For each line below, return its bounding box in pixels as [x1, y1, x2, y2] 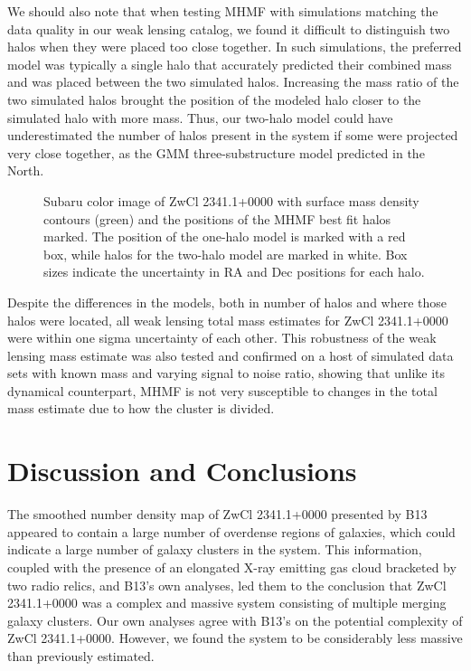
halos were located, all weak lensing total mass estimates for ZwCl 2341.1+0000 [7, 310, 448, 329]
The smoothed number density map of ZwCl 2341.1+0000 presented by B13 [7, 505, 428, 524]
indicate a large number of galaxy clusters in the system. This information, [7, 540, 422, 559]
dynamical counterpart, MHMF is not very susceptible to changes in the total [7, 381, 438, 400]
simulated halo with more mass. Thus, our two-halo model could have [7, 108, 393, 127]
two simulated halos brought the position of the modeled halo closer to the [7, 90, 421, 109]
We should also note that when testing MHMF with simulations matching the [7, 2, 438, 20]
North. [7, 161, 44, 180]
